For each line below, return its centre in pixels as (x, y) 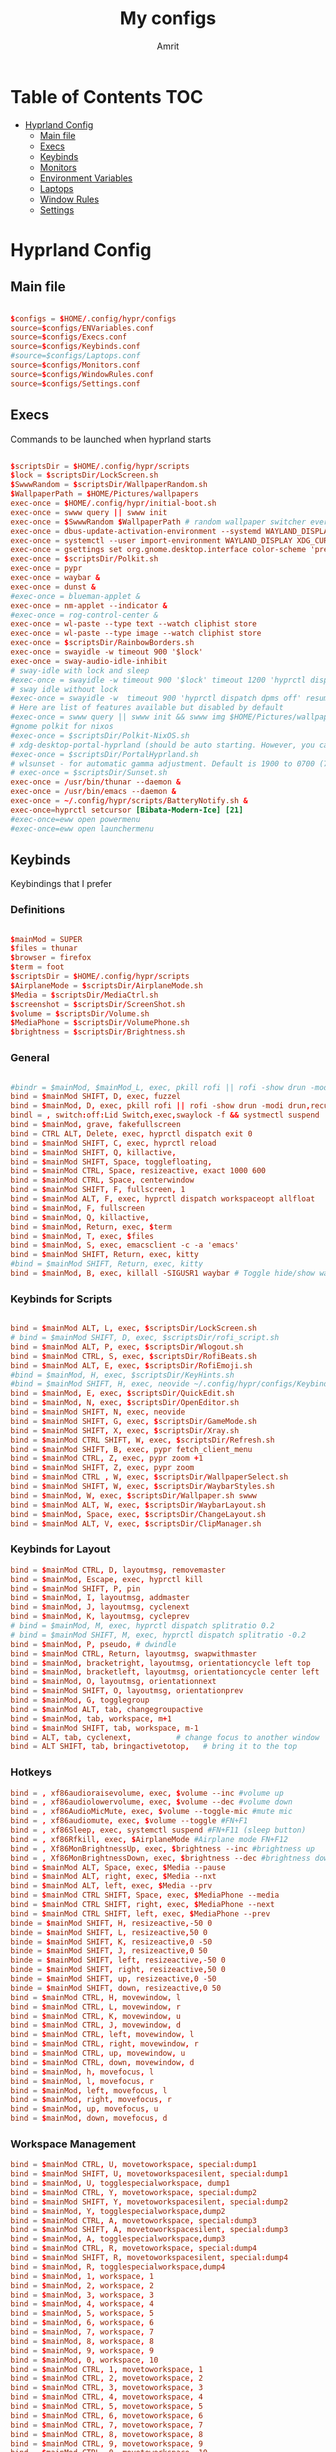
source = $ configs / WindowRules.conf (82, 374)
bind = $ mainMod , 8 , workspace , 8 (82, 2341)
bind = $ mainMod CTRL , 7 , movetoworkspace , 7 (107, 2425)
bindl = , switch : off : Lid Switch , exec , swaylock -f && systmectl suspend (165, 1115)
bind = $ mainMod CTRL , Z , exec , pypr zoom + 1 (107, 1458)
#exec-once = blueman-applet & (75, 596)
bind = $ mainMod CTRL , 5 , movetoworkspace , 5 (107, 2407)
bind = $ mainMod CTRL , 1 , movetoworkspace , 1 (107, 2369)
